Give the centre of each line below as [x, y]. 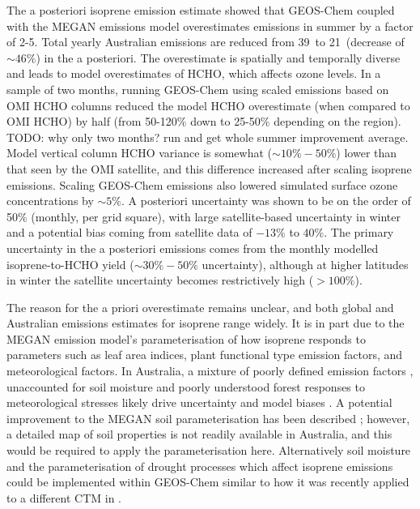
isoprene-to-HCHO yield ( [70, 264]
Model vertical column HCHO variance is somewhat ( [140, 153]
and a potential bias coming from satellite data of [129, 232]
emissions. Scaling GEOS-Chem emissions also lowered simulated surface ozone [202, 184]
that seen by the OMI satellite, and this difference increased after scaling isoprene [209, 168]
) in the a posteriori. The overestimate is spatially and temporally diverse [218, 57]
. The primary [359, 232]
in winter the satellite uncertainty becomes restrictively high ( [160, 280]
